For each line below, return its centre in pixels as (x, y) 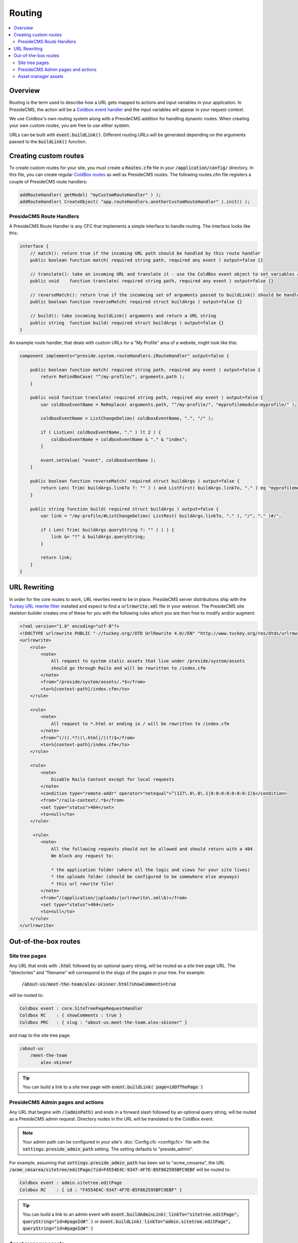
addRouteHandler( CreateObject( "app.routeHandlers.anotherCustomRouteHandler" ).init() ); (135, 202)
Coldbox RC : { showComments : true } (71, 1015)
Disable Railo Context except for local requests (112, 779)
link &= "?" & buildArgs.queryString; (98, 537)
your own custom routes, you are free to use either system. (70, 126)
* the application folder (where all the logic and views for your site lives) (150, 870)
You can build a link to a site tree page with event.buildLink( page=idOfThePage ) (113, 1087)
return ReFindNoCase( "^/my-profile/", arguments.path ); (112, 377)
